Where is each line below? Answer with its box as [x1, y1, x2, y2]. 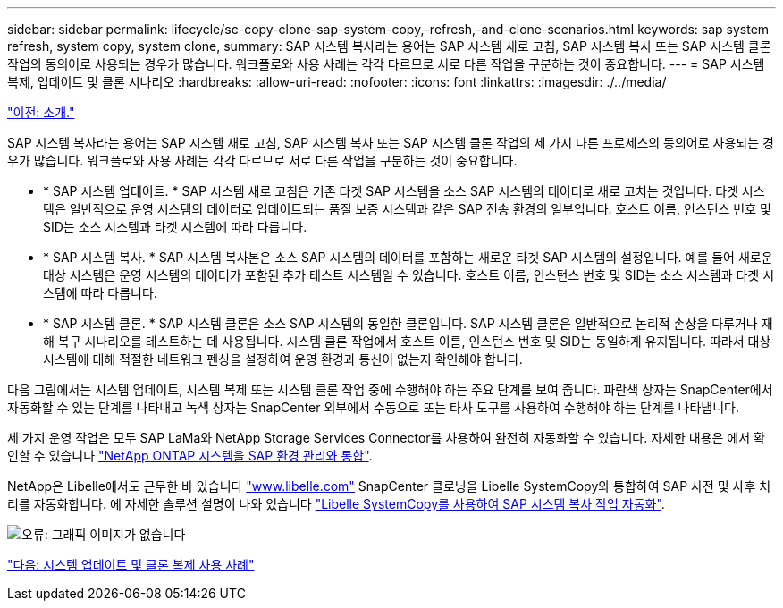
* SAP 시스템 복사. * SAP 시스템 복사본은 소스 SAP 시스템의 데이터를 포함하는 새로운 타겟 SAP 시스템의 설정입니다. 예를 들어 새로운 [43, 249, 773, 265]
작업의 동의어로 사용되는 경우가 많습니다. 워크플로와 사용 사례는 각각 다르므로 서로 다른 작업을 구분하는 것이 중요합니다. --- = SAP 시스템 [7, 56, 765, 72]
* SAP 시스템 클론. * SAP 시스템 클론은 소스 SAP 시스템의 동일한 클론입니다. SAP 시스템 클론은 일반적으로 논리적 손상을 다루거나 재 [43, 316, 773, 331]
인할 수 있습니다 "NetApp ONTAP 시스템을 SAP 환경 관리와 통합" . [7, 448, 373, 463]
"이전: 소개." [7, 105, 75, 120]
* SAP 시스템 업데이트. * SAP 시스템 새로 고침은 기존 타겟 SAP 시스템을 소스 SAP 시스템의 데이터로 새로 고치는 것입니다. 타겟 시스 [43, 183, 765, 198]
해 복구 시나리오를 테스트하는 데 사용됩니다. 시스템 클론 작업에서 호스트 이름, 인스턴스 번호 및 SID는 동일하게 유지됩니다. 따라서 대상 [43, 334, 771, 349]
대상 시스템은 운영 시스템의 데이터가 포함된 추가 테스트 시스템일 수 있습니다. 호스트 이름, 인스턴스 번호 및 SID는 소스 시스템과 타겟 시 [43, 267, 775, 283]
